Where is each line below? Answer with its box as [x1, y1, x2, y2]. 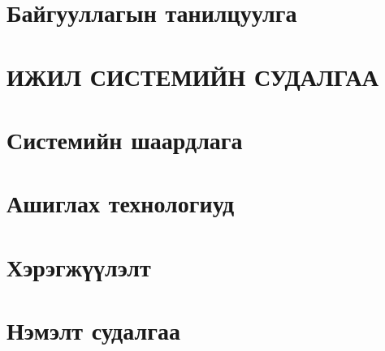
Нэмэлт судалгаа [6, 314, 180, 347]
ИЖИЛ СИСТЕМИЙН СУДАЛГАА [6, 59, 379, 92]
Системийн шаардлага [6, 122, 243, 156]
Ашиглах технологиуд [6, 186, 235, 220]
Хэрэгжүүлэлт [6, 250, 151, 283]
